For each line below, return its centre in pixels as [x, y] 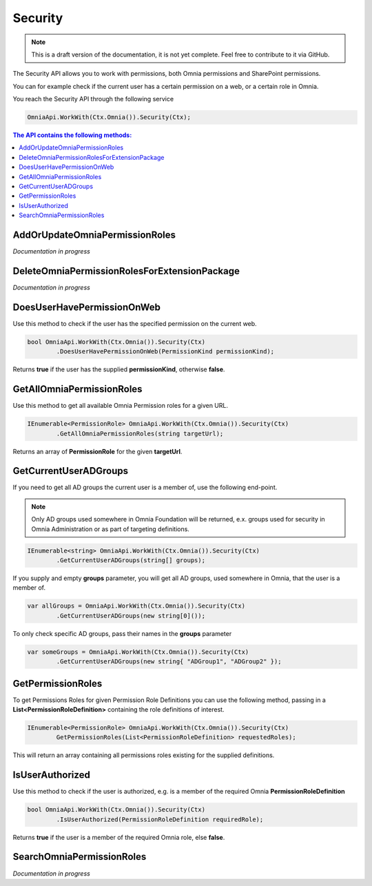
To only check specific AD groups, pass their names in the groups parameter [122, 633]
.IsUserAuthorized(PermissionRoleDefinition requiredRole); [160, 819]
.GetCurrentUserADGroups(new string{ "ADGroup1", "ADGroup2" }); [169, 662]
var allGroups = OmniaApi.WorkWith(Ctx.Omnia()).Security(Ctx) [136, 606]
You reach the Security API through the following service [93, 99]
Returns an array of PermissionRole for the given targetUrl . [97, 451]
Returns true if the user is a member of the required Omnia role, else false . [119, 837]
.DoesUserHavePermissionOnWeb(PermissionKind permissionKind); [165, 352]
